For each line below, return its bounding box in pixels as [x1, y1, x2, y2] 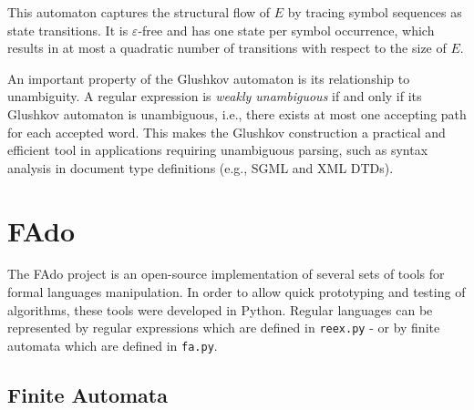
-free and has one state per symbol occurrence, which [138, 20, 435, 39]
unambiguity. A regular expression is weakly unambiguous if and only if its [7, 87, 422, 106]
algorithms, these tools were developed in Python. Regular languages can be [7, 300, 433, 319]
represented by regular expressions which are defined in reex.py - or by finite [7, 318, 440, 337]
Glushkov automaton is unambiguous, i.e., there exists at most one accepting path [7, 104, 467, 123]
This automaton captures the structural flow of [7, 3, 271, 21]
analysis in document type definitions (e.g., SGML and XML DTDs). [7, 158, 394, 177]
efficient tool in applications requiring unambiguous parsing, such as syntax [7, 140, 428, 159]
